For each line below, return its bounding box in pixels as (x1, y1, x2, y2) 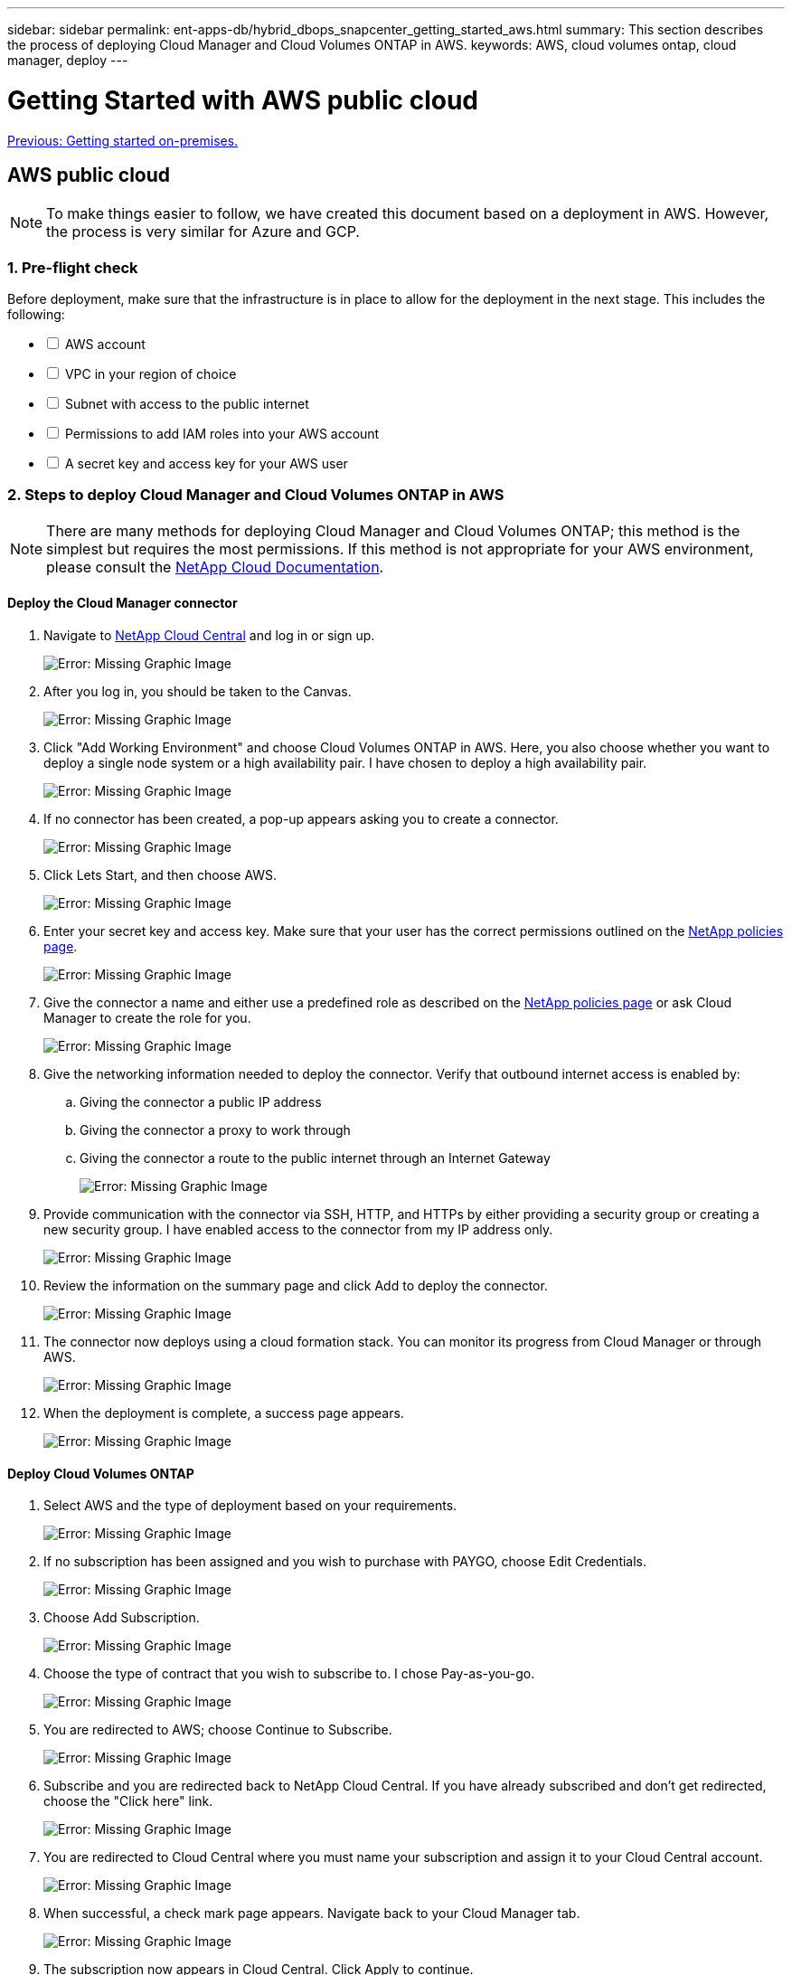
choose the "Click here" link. (43, 1793, 213, 1810)
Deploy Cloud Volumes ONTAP (7, 1465, 194, 1481)
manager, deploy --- (7, 52, 128, 68)
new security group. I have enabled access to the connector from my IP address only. (43, 1222, 553, 1238)
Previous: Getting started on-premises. (7, 132, 239, 148)
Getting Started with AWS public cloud (7, 84, 478, 116)
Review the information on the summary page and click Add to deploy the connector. (43, 1278, 548, 1294)
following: (7, 307, 65, 323)
